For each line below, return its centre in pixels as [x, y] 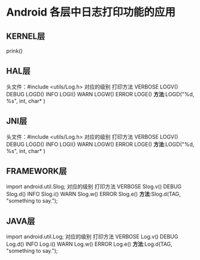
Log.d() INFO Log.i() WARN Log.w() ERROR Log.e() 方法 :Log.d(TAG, [89, 244]
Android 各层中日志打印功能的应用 [91, 12]
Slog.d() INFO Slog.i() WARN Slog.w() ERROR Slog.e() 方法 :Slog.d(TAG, [93, 194]
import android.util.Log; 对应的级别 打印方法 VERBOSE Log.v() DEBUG [92, 237]
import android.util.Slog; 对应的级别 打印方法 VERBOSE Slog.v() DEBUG [94, 186]
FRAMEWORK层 [37, 171]
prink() [14, 51]
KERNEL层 [26, 36]
